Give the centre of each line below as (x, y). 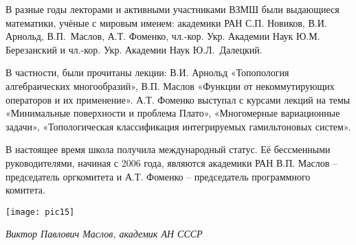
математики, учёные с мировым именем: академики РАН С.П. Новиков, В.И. (166, 22)
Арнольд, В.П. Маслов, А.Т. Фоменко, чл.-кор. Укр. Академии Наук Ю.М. (163, 36)
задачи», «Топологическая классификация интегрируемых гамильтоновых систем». (178, 126)
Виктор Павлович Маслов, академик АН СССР (104, 234)
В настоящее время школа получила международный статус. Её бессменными (168, 149)
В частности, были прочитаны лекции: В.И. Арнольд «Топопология (147, 72)
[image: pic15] (40, 212)
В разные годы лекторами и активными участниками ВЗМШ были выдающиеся (173, 9)
